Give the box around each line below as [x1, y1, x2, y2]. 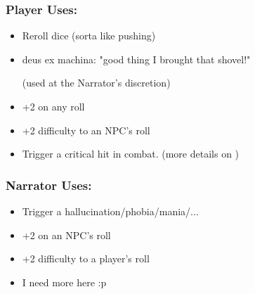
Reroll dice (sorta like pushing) [22, 28, 156, 43]
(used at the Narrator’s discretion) [22, 75, 171, 90]
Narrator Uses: [6, 176, 92, 193]
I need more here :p [22, 274, 107, 289]
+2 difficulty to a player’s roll [22, 251, 150, 266]
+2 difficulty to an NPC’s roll [22, 122, 150, 137]
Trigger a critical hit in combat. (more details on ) [22, 146, 240, 161]
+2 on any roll [22, 99, 85, 113]
